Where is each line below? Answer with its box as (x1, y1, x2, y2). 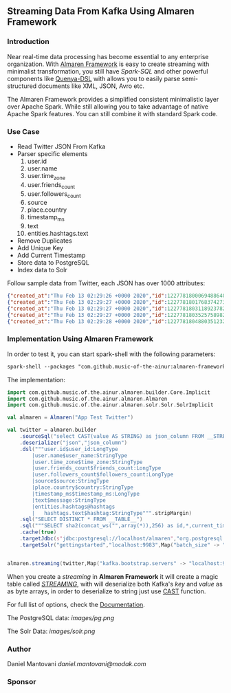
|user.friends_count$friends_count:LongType (32, 465, 162, 472)
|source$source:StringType (32, 478, 109, 485)
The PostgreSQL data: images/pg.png (7, 613, 115, 621)
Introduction (7, 37, 49, 47)
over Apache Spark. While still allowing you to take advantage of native (7, 102, 208, 111)
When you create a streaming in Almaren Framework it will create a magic (7, 572, 219, 580)
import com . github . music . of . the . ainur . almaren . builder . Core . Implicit (7, 388, 211, 396)
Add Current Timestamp (16, 251, 86, 260)
